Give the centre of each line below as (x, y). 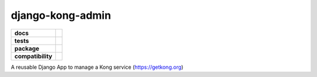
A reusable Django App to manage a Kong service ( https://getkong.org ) (97, 67)
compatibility (33, 56)
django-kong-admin (61, 15)
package (27, 48)
